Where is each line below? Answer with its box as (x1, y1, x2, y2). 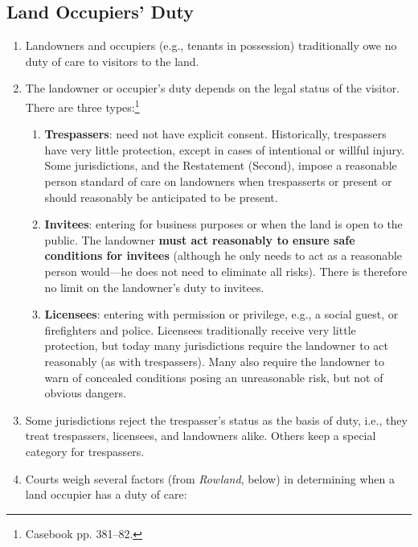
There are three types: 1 (25, 96, 140, 115)
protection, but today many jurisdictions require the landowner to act (44, 337, 388, 354)
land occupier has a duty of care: (25, 486, 187, 503)
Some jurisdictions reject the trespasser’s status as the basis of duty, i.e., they (25, 411, 408, 428)
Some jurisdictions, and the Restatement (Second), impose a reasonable (44, 157, 397, 174)
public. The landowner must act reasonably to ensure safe (44, 231, 355, 248)
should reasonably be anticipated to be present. (44, 188, 278, 205)
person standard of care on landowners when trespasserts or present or (44, 173, 392, 190)
